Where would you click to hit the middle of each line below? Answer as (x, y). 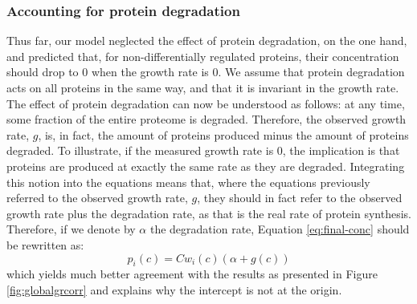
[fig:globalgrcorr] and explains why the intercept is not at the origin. (174, 289)
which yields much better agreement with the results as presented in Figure (192, 274)
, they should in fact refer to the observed (300, 198)
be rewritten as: (45, 244)
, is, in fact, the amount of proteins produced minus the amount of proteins (223, 134)
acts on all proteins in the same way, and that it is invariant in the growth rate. (203, 87)
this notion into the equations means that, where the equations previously (188, 182)
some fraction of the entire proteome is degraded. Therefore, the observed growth (206, 119)
